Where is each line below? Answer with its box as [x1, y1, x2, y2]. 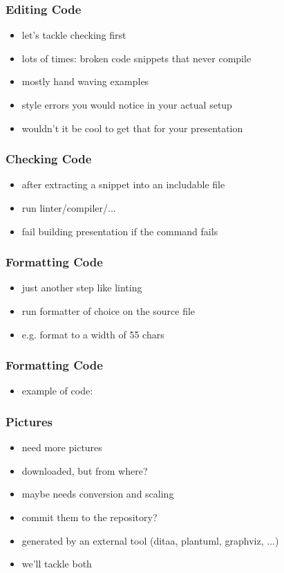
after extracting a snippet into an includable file [21, 177, 225, 192]
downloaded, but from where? [21, 463, 148, 477]
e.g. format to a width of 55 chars [21, 327, 164, 341]
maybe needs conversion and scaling [21, 486, 174, 501]
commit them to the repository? [21, 510, 158, 524]
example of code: [21, 383, 93, 398]
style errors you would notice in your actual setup [21, 98, 232, 111]
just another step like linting [21, 280, 142, 295]
